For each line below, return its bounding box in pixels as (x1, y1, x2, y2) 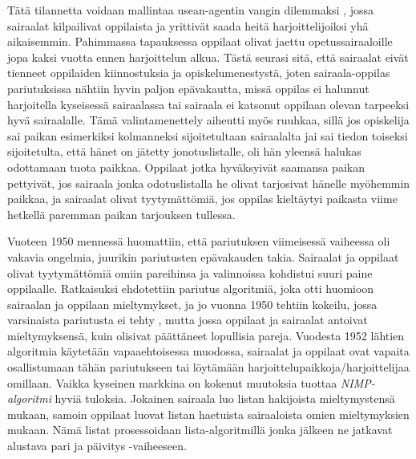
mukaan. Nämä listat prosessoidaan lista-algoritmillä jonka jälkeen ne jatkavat (7, 421, 393, 438)
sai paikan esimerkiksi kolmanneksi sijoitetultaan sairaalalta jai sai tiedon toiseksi (7, 127, 408, 144)
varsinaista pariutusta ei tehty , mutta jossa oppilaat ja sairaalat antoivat (7, 311, 368, 328)
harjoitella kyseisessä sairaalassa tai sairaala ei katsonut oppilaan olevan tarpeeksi (7, 95, 410, 112)
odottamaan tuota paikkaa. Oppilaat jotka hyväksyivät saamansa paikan (7, 158, 365, 175)
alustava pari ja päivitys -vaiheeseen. (7, 437, 187, 454)
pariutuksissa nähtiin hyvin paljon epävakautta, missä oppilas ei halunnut (7, 79, 370, 96)
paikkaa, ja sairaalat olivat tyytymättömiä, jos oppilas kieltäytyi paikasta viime (7, 190, 398, 207)
